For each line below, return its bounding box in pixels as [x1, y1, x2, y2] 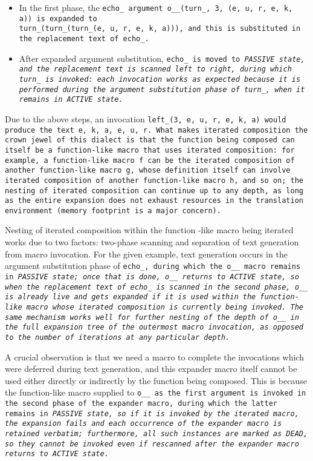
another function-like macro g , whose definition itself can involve [5, 166, 291, 175]
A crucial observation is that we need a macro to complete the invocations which [5, 350, 304, 363]
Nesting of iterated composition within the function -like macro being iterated [5, 224, 294, 236]
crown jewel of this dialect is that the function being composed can [5, 136, 295, 145]
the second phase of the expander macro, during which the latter [5, 399, 278, 408]
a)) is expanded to [19, 14, 97, 23]
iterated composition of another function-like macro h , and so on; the [5, 176, 303, 185]
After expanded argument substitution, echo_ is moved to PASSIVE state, [19, 51, 305, 64]
